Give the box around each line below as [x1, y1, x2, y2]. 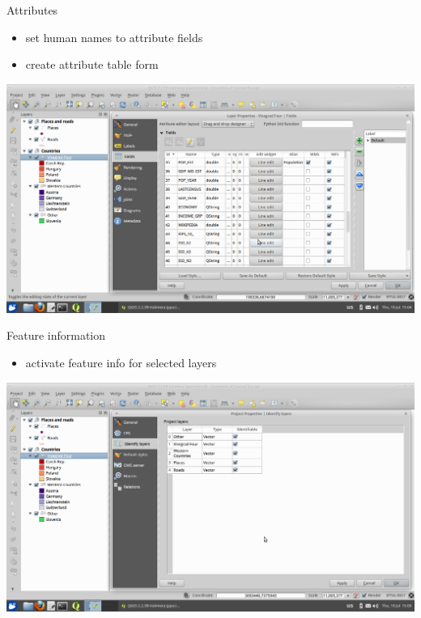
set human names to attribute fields [25, 28, 203, 45]
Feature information [6, 327, 106, 344]
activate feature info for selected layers [25, 353, 217, 370]
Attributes [6, 2, 58, 18]
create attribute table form [25, 56, 159, 73]
